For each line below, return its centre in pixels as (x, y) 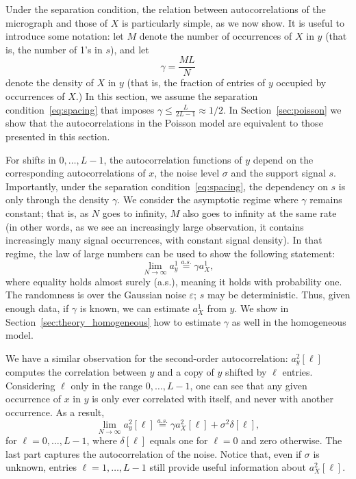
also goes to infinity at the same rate (259, 213)
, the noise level (187, 173)
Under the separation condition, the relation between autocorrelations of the (166, 9)
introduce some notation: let (65, 36)
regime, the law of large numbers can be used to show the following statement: (170, 253)
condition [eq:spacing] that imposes (80, 109)
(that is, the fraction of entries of (196, 82)
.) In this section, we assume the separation (167, 96)
